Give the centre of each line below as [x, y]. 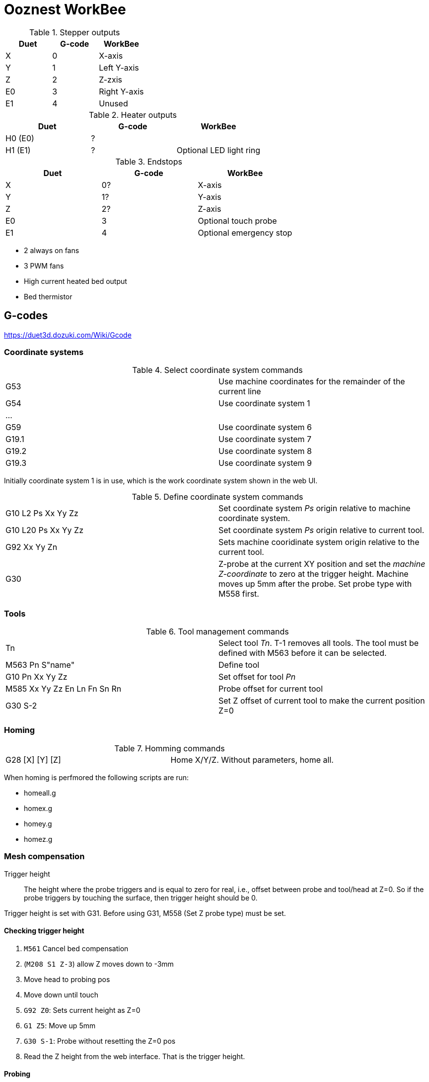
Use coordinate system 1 [264, 404]
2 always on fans [52, 250]
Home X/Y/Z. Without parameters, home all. [252, 760]
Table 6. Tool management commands [217, 632]
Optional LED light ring [218, 150]
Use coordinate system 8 [265, 451]
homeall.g [40, 793]
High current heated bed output [75, 281]
